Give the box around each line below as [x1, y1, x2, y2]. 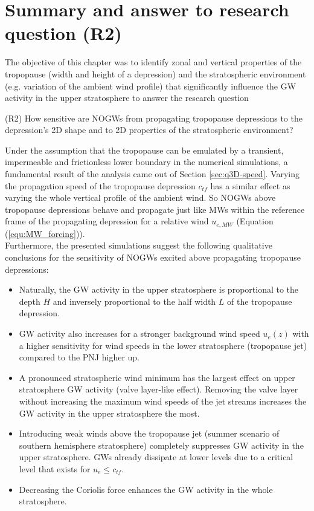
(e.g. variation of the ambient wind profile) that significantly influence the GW [5, 79, 296, 92]
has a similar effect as [210, 179, 290, 192]
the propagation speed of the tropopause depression [5, 179, 196, 192]
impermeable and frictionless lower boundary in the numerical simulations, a [5, 155, 288, 168]
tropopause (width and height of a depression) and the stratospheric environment [5, 67, 306, 80]
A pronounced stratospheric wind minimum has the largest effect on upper [19, 371, 295, 383]
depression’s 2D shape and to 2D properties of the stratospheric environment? [5, 123, 293, 136]
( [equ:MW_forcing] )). [5, 227, 85, 239]
